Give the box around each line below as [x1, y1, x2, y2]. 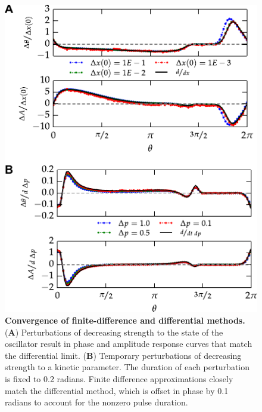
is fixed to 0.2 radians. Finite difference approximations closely [5, 373, 233, 385]
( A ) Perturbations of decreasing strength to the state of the [5, 325, 223, 338]
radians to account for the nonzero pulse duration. [5, 396, 188, 408]
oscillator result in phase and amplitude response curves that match [5, 337, 252, 350]
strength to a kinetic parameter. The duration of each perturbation [5, 361, 250, 373]
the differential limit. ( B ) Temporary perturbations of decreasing [5, 349, 242, 361]
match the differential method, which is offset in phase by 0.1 [5, 384, 229, 396]
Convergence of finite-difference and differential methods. [5, 314, 245, 327]
